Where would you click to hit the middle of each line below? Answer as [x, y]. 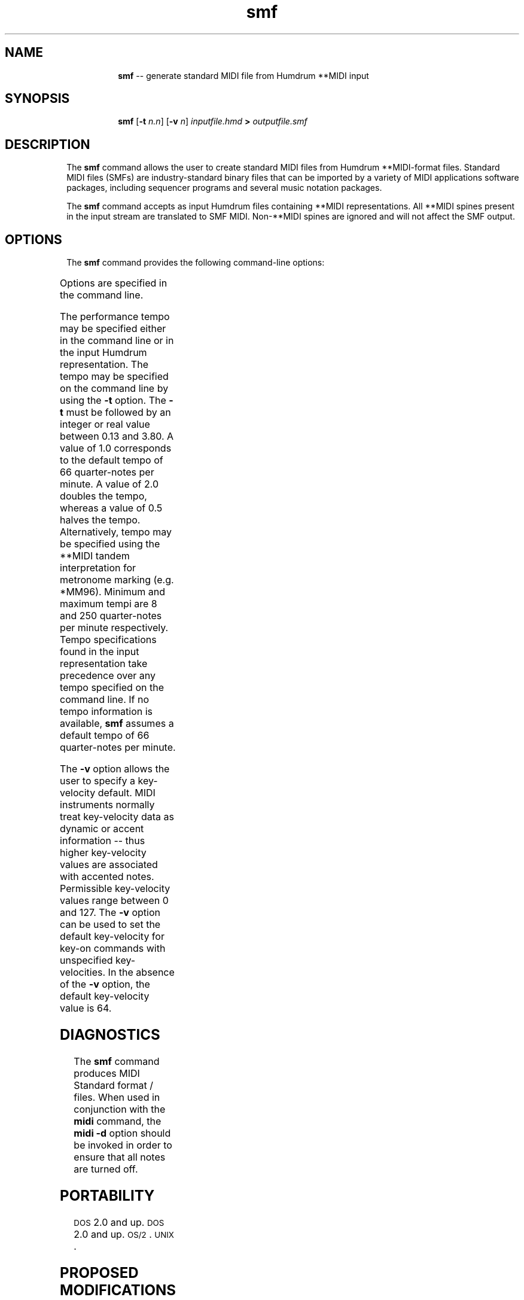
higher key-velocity [103, 853]
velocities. [83, 972]
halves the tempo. [100, 520]
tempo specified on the [112, 688]
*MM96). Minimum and [112, 592]
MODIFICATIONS [118, 1290]
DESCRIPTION [48, 144]
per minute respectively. [114, 628]
